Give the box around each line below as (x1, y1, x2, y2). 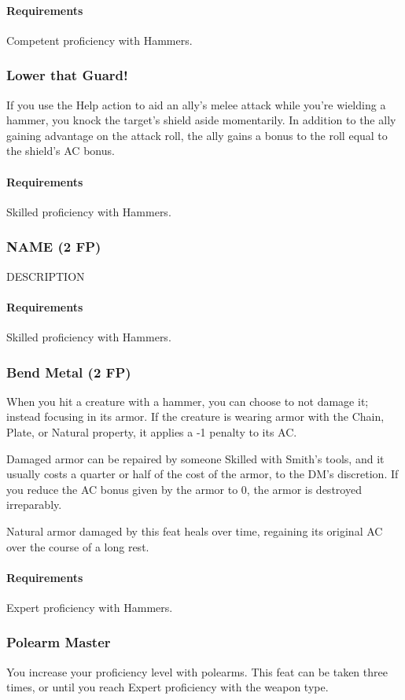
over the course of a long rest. (6, 538, 149, 554)
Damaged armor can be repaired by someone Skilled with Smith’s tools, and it (6, 450, 385, 466)
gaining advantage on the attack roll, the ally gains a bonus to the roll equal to (6, 127, 388, 143)
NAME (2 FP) (6, 237, 101, 256)
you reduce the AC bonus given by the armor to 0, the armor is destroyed (6, 481, 362, 497)
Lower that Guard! (6, 65, 128, 85)
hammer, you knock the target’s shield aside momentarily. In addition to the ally (6, 112, 396, 128)
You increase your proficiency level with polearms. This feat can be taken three (6, 663, 388, 680)
